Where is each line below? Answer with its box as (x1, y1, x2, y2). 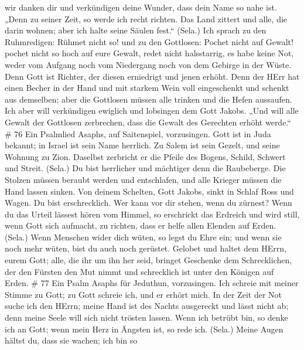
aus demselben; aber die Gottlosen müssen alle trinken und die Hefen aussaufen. (5, 93, 292, 105)
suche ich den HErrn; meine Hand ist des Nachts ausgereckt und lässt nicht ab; (5, 300, 289, 312)
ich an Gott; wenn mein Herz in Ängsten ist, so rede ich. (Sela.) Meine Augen (5, 322, 283, 335)
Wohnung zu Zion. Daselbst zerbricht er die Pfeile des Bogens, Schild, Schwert (5, 150, 286, 162)
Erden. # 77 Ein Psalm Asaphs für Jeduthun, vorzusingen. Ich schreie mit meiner (5, 277, 299, 289)
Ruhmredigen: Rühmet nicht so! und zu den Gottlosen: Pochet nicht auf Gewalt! (5, 35, 293, 47)
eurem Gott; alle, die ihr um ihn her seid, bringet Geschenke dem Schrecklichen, (5, 254, 292, 266)
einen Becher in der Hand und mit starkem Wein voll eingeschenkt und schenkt (5, 81, 289, 94)
